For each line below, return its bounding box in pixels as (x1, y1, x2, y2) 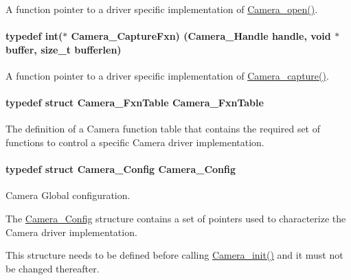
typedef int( (5, 29, 63, 43)
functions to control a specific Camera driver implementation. (5, 135, 264, 149)
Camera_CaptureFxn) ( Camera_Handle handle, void (71, 29, 331, 43)
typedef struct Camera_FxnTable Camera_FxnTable (5, 95, 264, 110)
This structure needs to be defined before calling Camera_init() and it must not (5, 248, 343, 262)
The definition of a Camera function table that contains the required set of (5, 121, 321, 136)
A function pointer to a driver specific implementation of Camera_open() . (5, 2, 318, 16)
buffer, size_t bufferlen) (5, 42, 122, 56)
